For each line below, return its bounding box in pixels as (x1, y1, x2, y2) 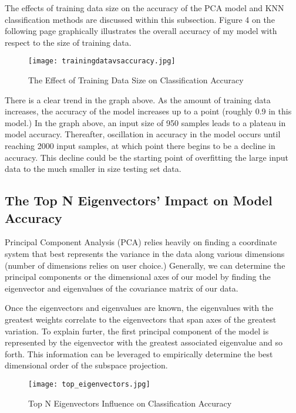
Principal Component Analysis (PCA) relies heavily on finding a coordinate (5, 236, 277, 248)
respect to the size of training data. (5, 36, 132, 48)
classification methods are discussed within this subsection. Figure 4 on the (5, 13, 275, 25)
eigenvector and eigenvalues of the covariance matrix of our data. (5, 282, 238, 294)
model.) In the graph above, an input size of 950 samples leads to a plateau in (5, 116, 286, 128)
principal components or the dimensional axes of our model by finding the (5, 270, 271, 283)
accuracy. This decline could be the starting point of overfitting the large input (5, 151, 288, 163)
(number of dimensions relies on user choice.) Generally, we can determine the (5, 259, 285, 271)
